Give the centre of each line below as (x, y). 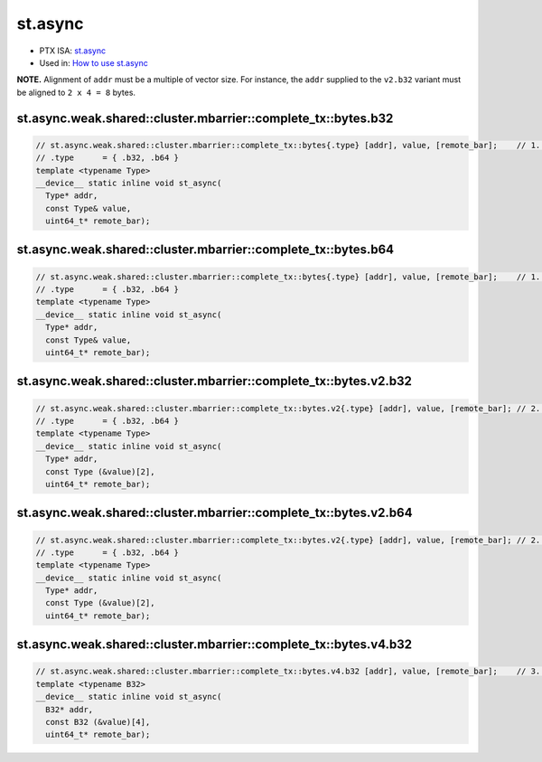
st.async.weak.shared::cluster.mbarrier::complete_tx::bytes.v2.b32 (215, 381)
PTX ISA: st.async (73, 51)
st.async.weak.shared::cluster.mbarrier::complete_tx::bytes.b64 (206, 250)
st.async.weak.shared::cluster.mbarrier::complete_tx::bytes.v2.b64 (215, 513)
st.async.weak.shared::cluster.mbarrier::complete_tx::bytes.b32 (205, 118)
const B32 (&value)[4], (98, 722)
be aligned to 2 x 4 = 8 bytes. (76, 92)
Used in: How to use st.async (93, 62)
